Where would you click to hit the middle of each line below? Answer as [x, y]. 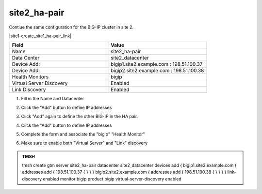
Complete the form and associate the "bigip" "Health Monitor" [83, 134]
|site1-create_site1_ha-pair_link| [40, 36]
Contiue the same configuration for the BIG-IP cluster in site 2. [71, 27]
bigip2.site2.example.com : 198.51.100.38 [157, 71]
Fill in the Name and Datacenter [53, 99]
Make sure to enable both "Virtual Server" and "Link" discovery [84, 143]
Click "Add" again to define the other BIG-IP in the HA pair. [80, 117]
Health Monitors [30, 77]
